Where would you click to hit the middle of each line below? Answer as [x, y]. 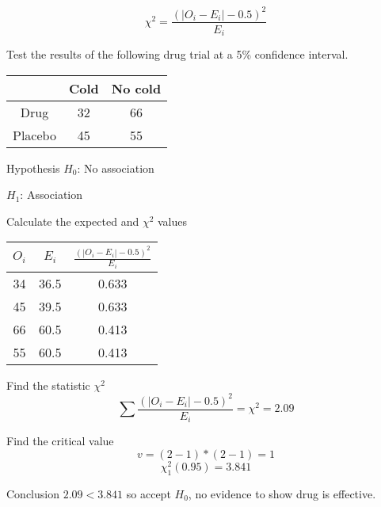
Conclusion [33, 493]
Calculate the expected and [73, 221]
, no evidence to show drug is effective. [282, 493]
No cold [136, 88]
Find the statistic [48, 385]
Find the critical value [60, 441]
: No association [116, 168]
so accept [149, 493]
